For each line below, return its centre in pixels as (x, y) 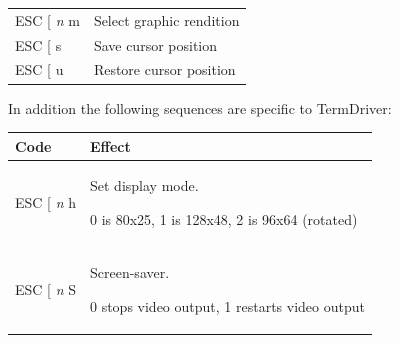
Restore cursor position (164, 69)
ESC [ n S (45, 288)
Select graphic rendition (166, 19)
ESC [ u (39, 69)
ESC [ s (38, 44)
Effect (110, 145)
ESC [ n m (47, 19)
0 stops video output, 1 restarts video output (227, 305)
